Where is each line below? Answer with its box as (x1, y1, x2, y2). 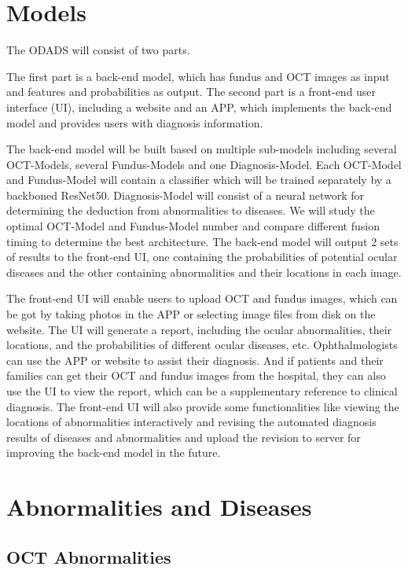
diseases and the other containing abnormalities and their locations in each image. (6, 263, 402, 280)
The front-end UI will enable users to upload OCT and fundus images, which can (6, 290, 398, 307)
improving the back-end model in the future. (6, 444, 221, 461)
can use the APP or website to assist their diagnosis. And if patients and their (6, 351, 384, 368)
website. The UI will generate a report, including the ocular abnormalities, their (6, 321, 392, 337)
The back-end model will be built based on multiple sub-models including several (6, 141, 397, 157)
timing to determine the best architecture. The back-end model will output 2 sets (6, 233, 399, 249)
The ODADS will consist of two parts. (6, 42, 190, 58)
